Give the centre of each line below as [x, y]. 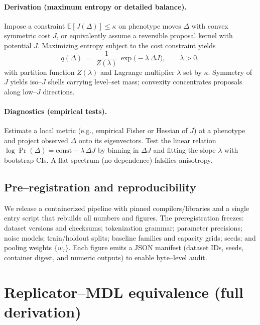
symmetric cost [27, 35]
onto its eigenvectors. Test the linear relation [147, 140]
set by [192, 72]
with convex [210, 25]
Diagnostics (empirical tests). [56, 111]
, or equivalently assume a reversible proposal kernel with [145, 35]
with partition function [39, 72]
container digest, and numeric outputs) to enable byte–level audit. [106, 257]
